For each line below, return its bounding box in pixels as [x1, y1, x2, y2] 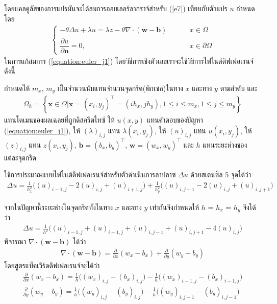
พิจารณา [4, 236, 27, 247]
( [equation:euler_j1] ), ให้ [4, 125, 81, 136]
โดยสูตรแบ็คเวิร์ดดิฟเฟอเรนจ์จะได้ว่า [4, 260, 100, 270]
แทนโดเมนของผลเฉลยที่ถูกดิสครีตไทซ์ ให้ [4, 114, 115, 125]
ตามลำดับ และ [220, 83, 258, 93]
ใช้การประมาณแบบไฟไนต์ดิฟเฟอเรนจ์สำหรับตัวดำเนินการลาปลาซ [4, 169, 176, 180]
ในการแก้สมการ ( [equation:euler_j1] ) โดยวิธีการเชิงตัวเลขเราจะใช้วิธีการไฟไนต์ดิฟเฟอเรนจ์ [4, 55, 254, 66]
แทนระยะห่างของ [203, 139, 247, 150]
